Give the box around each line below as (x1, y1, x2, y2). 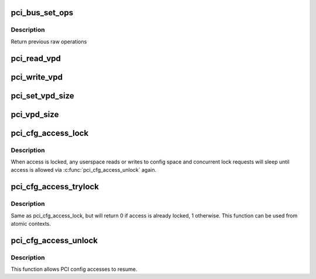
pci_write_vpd (11, 72, 63, 82)
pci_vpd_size (11, 109, 59, 120)
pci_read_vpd (11, 53, 61, 63)
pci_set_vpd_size (11, 91, 74, 101)
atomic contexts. (11, 220, 51, 227)
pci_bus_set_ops (11, 8, 73, 18)
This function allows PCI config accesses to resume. (11, 266, 138, 273)
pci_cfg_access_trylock (11, 182, 99, 192)
